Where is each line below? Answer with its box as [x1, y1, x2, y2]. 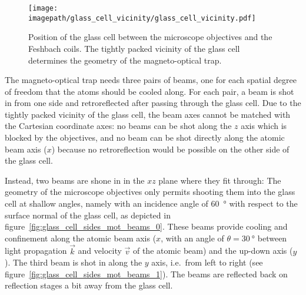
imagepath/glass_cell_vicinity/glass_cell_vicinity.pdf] [28, 14, 256, 22]
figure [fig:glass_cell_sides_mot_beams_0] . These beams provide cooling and [5, 220, 288, 233]
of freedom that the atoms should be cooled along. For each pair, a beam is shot [5, 85, 294, 97]
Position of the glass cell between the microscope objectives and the [28, 31, 272, 43]
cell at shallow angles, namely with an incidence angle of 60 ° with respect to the [5, 197, 298, 210]
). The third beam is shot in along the [5, 256, 142, 269]
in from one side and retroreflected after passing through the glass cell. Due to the [5, 97, 301, 109]
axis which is [241, 120, 287, 132]
